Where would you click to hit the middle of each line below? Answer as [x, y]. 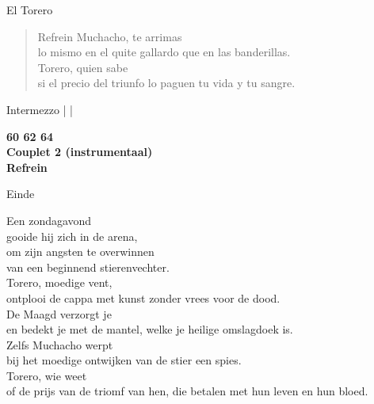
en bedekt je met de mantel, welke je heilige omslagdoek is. [150, 329]
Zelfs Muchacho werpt [60, 344]
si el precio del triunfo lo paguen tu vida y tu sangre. [166, 83]
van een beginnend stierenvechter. [88, 267]
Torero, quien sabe [83, 67]
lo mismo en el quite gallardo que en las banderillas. [164, 52]
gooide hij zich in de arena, [72, 236]
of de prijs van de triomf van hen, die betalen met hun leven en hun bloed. [187, 391]
